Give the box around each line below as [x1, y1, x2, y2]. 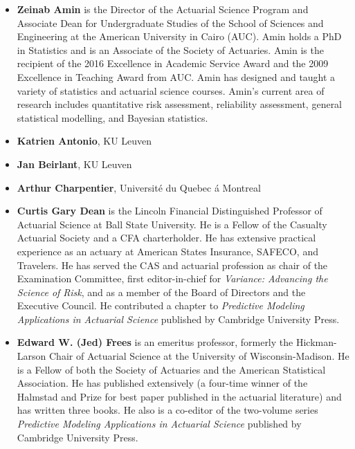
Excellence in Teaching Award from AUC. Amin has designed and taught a [17, 69, 336, 84]
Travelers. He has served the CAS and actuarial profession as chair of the [17, 257, 328, 272]
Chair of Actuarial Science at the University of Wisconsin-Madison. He [48, 349, 349, 363]
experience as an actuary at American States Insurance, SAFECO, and [17, 244, 318, 258]
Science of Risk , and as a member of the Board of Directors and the [17, 284, 306, 299]
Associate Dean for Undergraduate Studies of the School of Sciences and [17, 15, 324, 30]
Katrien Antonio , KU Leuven [17, 134, 152, 148]
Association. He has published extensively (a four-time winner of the [17, 376, 308, 390]
